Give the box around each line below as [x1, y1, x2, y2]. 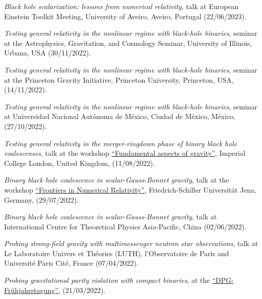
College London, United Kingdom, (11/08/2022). [4, 157, 155, 168]
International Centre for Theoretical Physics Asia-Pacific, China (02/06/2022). [4, 221, 247, 231]
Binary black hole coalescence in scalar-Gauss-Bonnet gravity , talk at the [4, 174, 229, 185]
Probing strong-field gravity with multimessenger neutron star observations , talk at [4, 238, 258, 249]
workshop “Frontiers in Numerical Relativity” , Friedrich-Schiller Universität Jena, [4, 184, 256, 195]
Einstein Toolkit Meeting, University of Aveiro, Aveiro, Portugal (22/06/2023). [4, 11, 247, 21]
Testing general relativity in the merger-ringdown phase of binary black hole [4, 138, 237, 148]
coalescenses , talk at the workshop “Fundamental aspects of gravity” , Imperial [4, 148, 245, 158]
